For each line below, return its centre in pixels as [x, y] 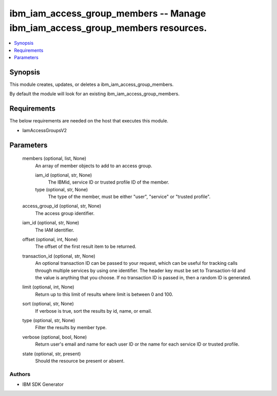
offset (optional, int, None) [50, 240]
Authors [20, 374]
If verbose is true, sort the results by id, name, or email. [94, 311]
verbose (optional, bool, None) [55, 337]
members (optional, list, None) [54, 158]
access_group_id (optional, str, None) [62, 206]
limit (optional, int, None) [48, 287]
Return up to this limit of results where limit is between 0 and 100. [104, 294]
